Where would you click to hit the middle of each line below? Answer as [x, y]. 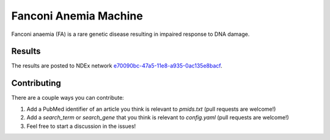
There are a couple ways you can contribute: [68, 98]
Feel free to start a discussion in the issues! [81, 126]
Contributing [36, 83]
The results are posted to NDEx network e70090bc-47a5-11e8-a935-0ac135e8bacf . [117, 66]
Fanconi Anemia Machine [77, 16]
